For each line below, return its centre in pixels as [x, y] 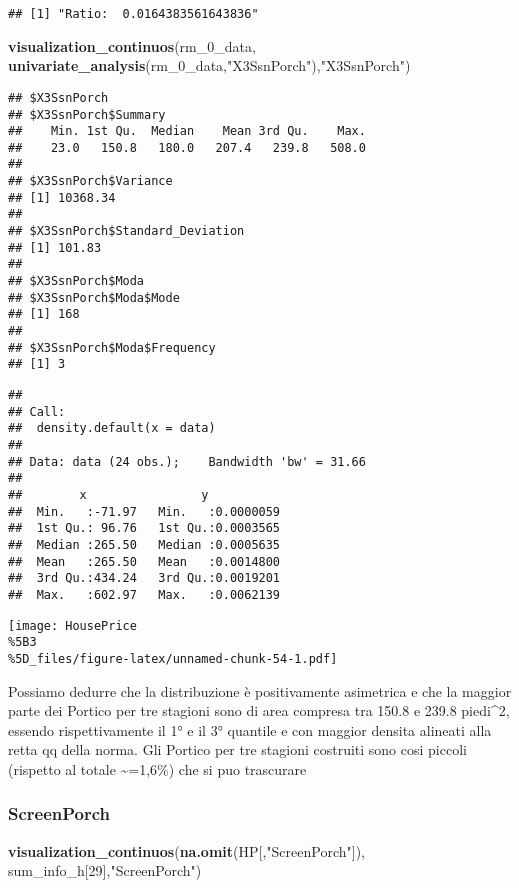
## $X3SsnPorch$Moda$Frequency [112, 347]
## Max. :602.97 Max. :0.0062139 [144, 594]
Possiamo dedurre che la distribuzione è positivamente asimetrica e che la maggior [260, 690]
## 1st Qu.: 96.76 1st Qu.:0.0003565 [144, 528]
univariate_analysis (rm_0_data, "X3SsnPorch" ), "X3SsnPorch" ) [209, 65]
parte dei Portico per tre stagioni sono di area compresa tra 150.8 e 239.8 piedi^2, [259, 710]
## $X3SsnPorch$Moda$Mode [94, 297]
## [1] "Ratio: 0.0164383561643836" [133, 14]
